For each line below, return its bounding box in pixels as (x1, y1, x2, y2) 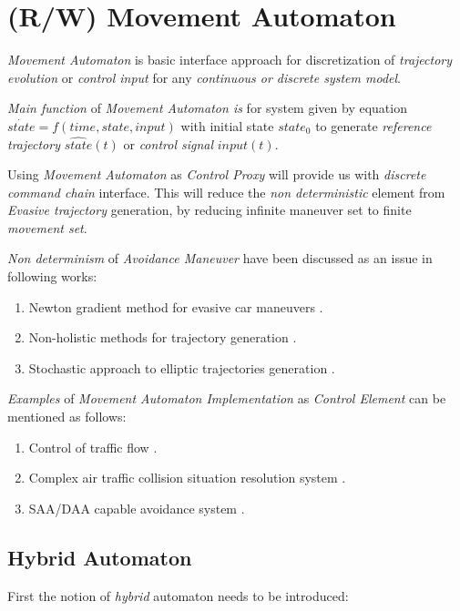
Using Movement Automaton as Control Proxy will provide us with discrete (7, 165, 426, 184)
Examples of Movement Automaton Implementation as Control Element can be (7, 389, 446, 408)
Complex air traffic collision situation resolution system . (28, 468, 346, 487)
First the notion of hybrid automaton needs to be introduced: (7, 586, 349, 605)
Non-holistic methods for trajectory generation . (28, 328, 297, 347)
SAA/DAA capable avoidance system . (28, 498, 245, 517)
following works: (7, 267, 97, 286)
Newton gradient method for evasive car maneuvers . (28, 297, 323, 316)
